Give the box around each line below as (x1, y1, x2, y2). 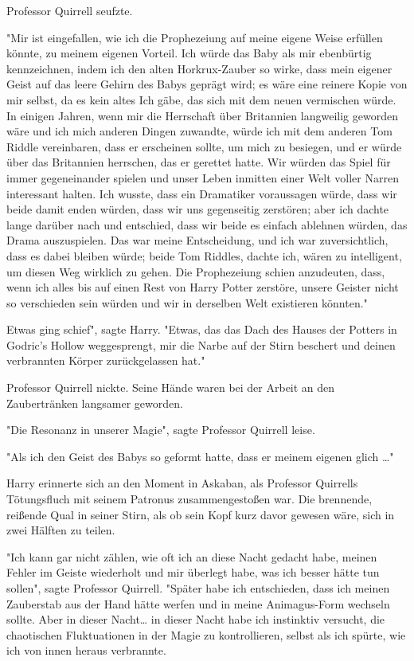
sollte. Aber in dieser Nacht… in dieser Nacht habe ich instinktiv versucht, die (6, 611, 385, 628)
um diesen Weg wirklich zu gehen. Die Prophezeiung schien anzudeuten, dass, (6, 263, 385, 280)
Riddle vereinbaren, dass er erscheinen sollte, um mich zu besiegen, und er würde (6, 138, 402, 154)
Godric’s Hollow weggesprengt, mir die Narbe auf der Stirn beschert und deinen (6, 336, 396, 353)
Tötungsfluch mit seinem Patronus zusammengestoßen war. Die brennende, (6, 491, 373, 507)
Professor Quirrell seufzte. (6, 2, 133, 18)
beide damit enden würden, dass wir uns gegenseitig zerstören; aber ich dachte (6, 201, 389, 217)
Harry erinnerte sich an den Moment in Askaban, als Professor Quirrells (6, 475, 358, 491)
